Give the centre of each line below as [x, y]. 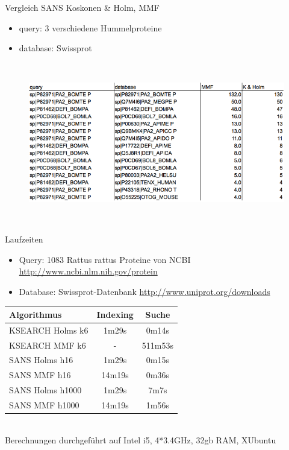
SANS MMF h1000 [44, 404]
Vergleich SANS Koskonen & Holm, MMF [82, 7]
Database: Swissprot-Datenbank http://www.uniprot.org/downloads [144, 291]
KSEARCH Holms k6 [49, 330]
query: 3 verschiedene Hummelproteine [90, 27]
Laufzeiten [24, 239]
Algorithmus [36, 314]
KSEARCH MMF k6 [48, 345]
